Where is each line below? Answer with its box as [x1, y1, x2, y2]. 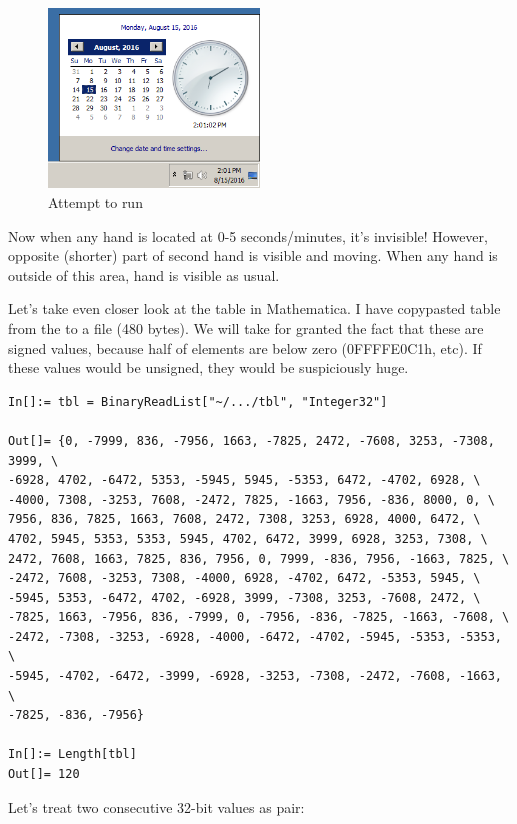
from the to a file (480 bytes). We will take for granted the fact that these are [8, 317, 484, 338]
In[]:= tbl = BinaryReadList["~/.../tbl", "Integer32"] [8, 394, 388, 409]
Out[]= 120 [8, 767, 80, 782]
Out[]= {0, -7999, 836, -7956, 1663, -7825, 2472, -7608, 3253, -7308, [8, 433, 495, 448]
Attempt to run [48, 192, 143, 212]
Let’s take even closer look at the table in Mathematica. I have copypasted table [8, 298, 501, 319]
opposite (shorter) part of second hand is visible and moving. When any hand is [8, 245, 498, 266]
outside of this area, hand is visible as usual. [8, 264, 280, 285]
